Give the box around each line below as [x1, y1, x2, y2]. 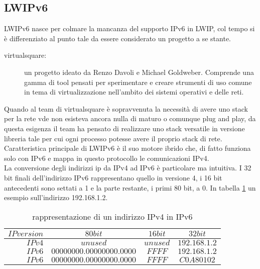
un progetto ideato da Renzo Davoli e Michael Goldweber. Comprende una [24, 66, 254, 77]
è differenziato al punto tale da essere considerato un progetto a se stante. [4, 33, 231, 43]
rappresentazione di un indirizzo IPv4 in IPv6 [32, 210, 193, 222]
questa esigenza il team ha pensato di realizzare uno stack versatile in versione [4, 123, 245, 133]
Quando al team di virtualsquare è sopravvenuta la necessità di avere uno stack [4, 103, 248, 114]
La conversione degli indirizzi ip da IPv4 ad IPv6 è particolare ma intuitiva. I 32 [4, 162, 251, 173]
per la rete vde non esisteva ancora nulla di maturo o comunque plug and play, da [4, 113, 256, 124]
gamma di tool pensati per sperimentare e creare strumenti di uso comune [24, 76, 252, 87]
